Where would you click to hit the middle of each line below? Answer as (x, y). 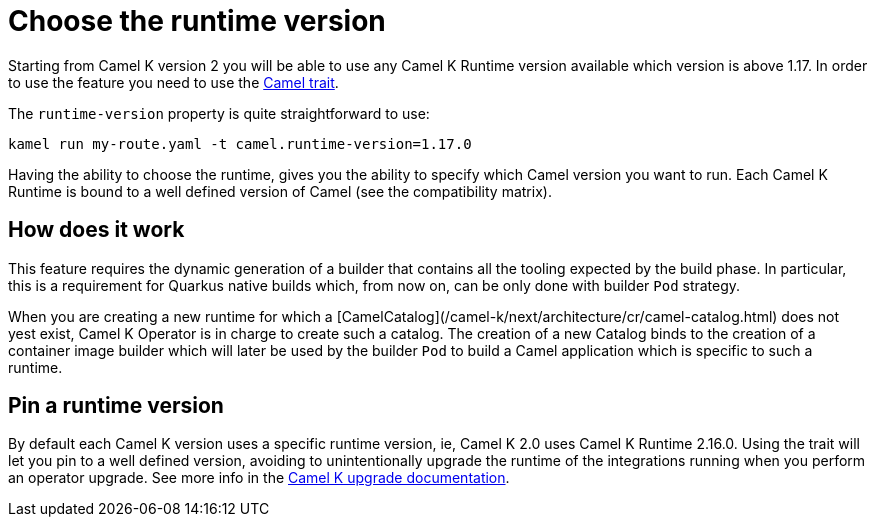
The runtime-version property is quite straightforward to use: (219, 113)
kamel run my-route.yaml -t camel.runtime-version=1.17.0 (240, 143)
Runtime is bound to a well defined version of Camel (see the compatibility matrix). (280, 191)
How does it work (96, 230)
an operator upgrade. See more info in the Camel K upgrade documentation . (259, 478)
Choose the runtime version (197, 21)
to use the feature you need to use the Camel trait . (173, 82)
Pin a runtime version (116, 406)
